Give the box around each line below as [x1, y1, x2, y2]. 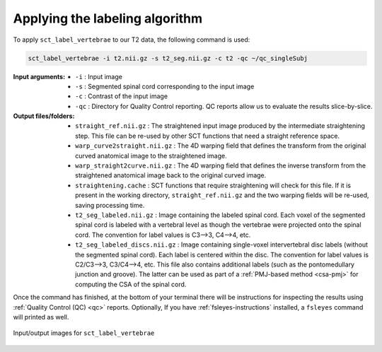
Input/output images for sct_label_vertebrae [13, 329, 155, 337]
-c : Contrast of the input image [75, 92, 168, 100]
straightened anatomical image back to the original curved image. [75, 171, 267, 180]
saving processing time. [75, 201, 145, 209]
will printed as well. [13, 312, 69, 321]
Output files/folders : [13, 112, 75, 120]
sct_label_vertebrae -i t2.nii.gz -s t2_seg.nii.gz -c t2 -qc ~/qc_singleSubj [28, 54, 308, 62]
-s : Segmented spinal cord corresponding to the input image [75, 82, 255, 90]
